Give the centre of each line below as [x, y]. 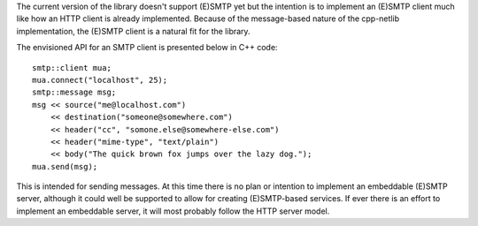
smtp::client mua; [72, 68]
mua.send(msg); [65, 166]
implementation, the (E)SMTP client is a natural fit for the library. [134, 31]
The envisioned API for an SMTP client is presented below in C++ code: [147, 48]
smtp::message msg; [74, 92]
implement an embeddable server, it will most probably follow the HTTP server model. [173, 211]
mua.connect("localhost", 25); [100, 80]
